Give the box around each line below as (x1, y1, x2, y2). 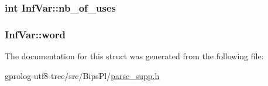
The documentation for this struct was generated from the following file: (5, 50, 264, 62)
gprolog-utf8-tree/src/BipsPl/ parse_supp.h (5, 69, 160, 81)
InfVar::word (5, 27, 66, 41)
